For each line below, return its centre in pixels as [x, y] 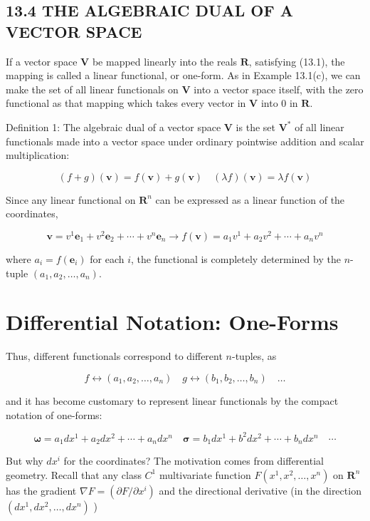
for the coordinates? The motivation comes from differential [194, 461]
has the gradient [41, 490]
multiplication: [38, 155]
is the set [255, 127]
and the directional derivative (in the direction [260, 490]
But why [25, 461]
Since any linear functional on [71, 199]
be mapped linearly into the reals [165, 61]
